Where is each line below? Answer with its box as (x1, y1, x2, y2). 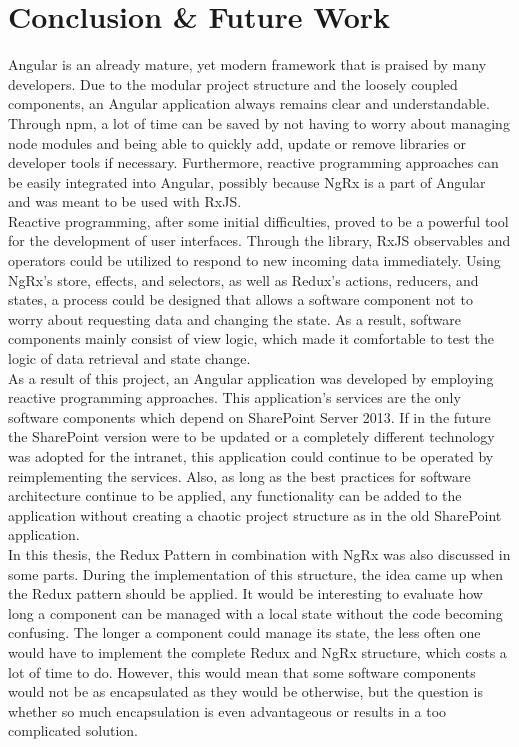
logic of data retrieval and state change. (8, 348, 251, 369)
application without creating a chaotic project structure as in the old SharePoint (8, 504, 502, 525)
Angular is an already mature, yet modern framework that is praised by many (8, 54, 487, 75)
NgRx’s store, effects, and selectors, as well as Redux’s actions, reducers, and (8, 269, 479, 290)
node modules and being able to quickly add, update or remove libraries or (8, 132, 467, 153)
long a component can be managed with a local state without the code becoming (8, 602, 503, 623)
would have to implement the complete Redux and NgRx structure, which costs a (8, 641, 507, 662)
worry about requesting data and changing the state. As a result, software (8, 308, 461, 329)
